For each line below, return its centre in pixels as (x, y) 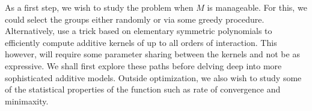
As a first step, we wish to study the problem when (99, 7)
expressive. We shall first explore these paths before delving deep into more (143, 65)
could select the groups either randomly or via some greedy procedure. (135, 19)
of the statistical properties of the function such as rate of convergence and (143, 89)
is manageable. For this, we (257, 7)
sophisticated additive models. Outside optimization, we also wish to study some (153, 77)
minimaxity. (27, 101)
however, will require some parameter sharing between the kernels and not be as (152, 54)
